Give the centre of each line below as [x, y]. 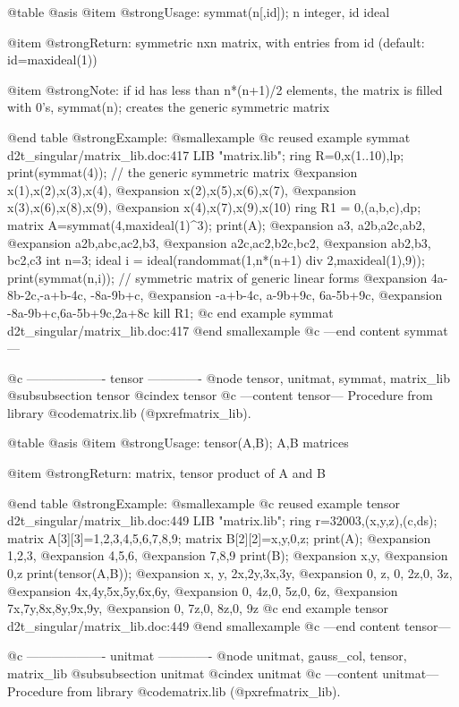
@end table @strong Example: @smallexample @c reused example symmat [209, 136]
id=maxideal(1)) [52, 60]
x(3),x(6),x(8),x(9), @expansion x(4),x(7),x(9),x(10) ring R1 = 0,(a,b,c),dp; [214, 207]
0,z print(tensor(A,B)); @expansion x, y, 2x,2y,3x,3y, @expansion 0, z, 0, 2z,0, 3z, [230, 573]
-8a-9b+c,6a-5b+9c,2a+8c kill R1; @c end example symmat [170, 312]
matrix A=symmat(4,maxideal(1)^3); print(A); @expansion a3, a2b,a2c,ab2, [217, 224]
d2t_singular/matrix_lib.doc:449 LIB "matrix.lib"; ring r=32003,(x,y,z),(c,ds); [222, 520]
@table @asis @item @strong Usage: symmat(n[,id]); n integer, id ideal [199, 12]
